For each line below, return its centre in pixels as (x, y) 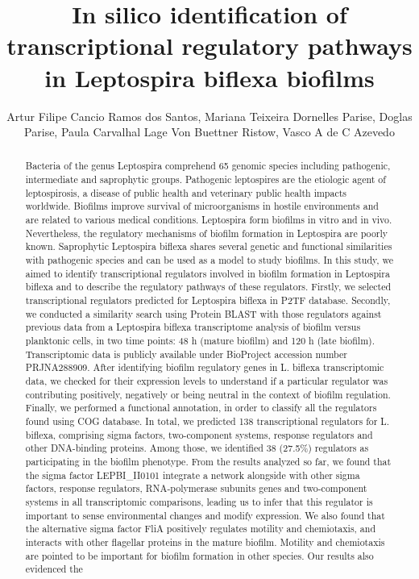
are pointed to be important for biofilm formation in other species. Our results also (199, 555)
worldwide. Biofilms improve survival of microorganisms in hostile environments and (202, 206)
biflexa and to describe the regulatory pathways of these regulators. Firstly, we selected (208, 287)
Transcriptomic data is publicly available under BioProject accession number (186, 354)
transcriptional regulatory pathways (209, 46)
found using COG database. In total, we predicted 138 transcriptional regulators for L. (207, 421)
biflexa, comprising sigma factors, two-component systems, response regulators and (199, 434)
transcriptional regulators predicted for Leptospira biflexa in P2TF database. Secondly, (208, 300)
